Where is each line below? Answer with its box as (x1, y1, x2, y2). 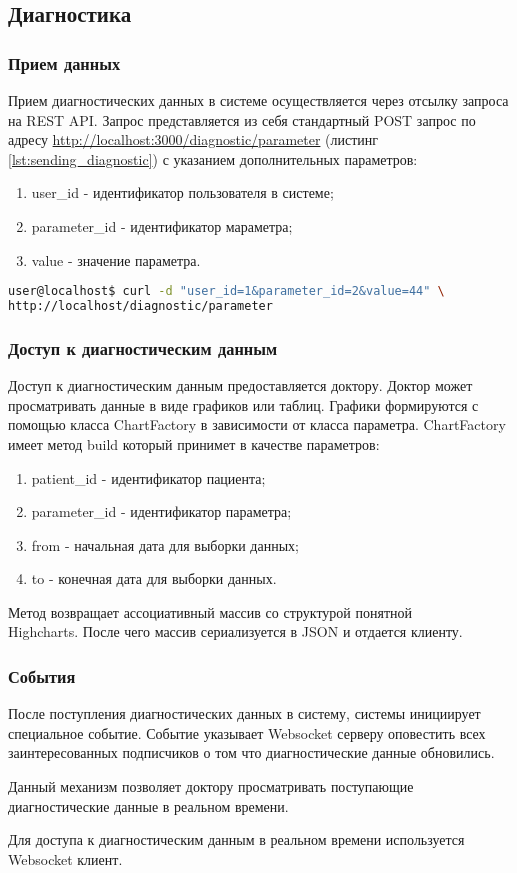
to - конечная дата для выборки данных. (31, 568, 277, 589)
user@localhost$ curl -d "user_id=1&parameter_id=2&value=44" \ (8, 284, 445, 299)
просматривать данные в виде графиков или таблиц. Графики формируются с (8, 394, 479, 415)
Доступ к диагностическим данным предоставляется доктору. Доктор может (8, 375, 473, 396)
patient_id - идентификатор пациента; (31, 467, 266, 488)
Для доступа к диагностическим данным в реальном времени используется (8, 829, 465, 850)
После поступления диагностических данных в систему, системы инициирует (8, 703, 481, 724)
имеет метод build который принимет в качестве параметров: (8, 433, 380, 454)
